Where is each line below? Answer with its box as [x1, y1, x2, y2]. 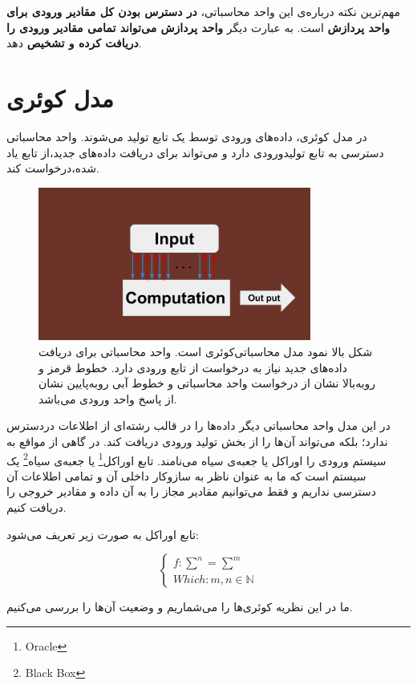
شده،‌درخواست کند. [6, 160, 99, 176]
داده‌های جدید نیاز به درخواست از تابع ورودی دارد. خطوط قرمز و [38, 359, 347, 375]
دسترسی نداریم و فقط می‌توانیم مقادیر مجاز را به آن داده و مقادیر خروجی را [6, 483, 376, 500]
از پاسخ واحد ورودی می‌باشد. [38, 390, 177, 407]
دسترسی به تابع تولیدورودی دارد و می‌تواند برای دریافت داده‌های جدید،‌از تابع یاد [6, 144, 384, 160]
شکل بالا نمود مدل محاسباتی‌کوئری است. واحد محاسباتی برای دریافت [38, 343, 373, 360]
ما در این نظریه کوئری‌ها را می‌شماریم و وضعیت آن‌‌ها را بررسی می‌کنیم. [6, 598, 353, 615]
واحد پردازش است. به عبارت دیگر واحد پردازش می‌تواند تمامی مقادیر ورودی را [6, 18, 391, 35]
